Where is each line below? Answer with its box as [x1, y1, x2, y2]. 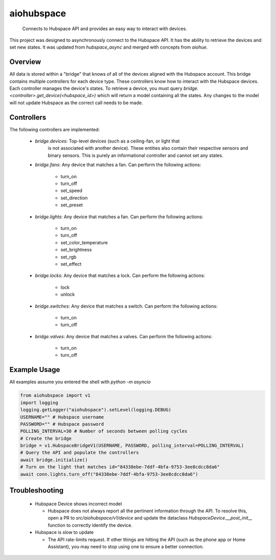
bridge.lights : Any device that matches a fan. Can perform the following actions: [35, 214, 203, 220]
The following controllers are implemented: [9, 126, 100, 132]
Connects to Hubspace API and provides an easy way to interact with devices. [22, 26, 188, 32]
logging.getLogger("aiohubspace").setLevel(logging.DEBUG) [20, 407, 171, 413]
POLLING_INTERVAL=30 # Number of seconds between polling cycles [20, 428, 188, 434]
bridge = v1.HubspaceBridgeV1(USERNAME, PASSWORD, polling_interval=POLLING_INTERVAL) [20, 442, 244, 449]
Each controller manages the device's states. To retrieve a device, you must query [9, 85, 182, 91]
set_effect [60, 261, 82, 267]
